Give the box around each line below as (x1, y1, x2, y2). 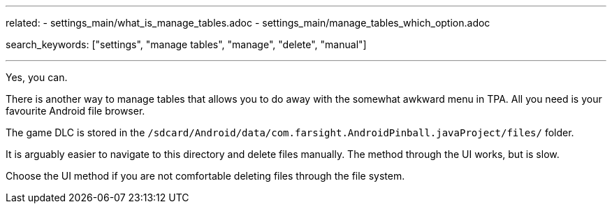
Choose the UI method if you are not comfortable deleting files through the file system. (6, 170, 405, 182)
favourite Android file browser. (6, 105, 145, 117)
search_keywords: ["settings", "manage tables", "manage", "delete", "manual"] (6, 38, 367, 50)
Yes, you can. (6, 71, 68, 83)
